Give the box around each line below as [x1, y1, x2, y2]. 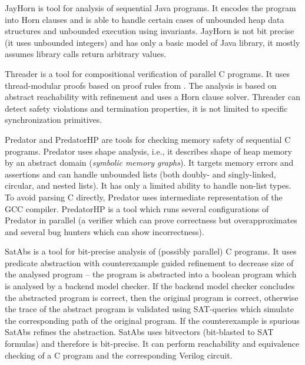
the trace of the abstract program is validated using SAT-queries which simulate [5, 303, 294, 315]
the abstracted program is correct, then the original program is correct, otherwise [5, 291, 299, 303]
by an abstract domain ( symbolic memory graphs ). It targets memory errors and [5, 156, 294, 169]
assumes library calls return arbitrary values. [5, 48, 167, 60]
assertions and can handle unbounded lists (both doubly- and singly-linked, [5, 168, 276, 180]
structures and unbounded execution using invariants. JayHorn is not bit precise [5, 25, 294, 37]
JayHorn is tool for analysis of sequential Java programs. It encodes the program [5, 2, 296, 14]
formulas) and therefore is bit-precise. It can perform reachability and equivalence [5, 337, 300, 350]
